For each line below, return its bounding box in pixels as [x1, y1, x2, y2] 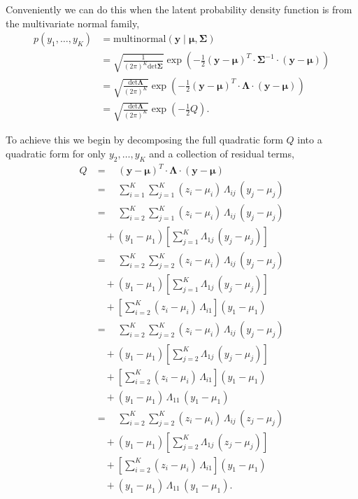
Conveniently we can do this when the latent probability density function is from [6, 2, 352, 16]
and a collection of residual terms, [149, 146, 294, 160]
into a [297, 132, 322, 147]
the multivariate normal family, [6, 15, 140, 30]
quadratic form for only [6, 146, 106, 160]
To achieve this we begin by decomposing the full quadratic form [6, 132, 283, 147]
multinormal [113, 34, 166, 45]
